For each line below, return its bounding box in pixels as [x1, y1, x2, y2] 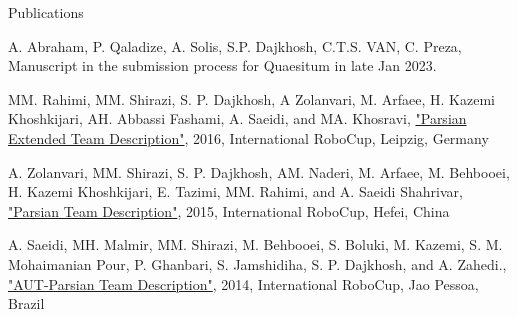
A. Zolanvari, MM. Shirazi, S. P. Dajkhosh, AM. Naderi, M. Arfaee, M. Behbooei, [8, 161, 510, 182]
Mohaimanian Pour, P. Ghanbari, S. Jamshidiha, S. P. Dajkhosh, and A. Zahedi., [8, 253, 507, 274]
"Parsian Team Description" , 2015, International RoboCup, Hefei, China [8, 200, 450, 221]
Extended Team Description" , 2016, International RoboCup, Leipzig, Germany [8, 127, 489, 148]
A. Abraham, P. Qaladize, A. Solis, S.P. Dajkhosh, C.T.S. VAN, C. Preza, [8, 35, 462, 56]
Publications [8, 2, 84, 22]
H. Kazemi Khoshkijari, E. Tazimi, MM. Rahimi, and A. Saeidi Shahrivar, [8, 181, 463, 202]
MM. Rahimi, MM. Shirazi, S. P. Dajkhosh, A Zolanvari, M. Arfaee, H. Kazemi [8, 88, 495, 109]
